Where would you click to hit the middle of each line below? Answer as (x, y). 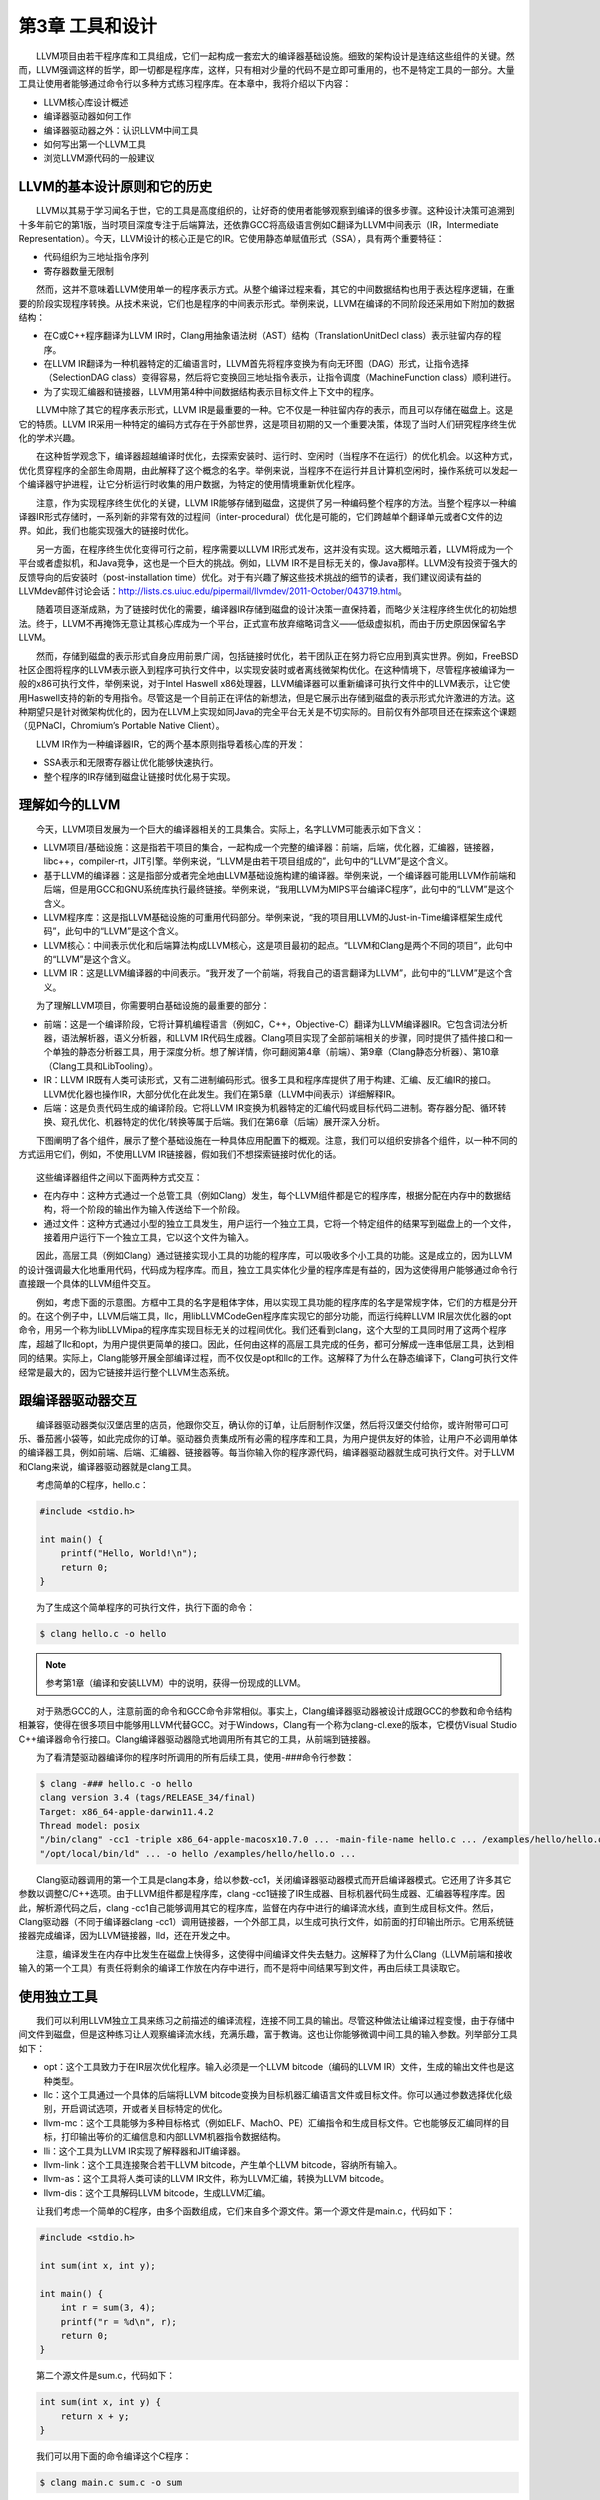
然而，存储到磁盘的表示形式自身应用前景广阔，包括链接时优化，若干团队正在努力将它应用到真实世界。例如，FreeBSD (277, 656)
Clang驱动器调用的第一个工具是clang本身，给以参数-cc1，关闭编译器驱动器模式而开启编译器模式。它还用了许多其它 (273, 1879)
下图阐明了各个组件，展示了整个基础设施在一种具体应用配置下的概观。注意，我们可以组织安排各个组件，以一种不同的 (276, 1140)
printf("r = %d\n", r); (118, 2321)
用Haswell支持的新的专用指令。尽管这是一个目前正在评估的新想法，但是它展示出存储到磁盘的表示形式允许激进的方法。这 (266, 697)
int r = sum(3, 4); (108, 2308)
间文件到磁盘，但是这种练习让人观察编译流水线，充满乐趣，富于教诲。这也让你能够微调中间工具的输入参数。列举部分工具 (268, 2034)
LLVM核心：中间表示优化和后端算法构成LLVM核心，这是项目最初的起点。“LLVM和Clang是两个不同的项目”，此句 (274, 945)
